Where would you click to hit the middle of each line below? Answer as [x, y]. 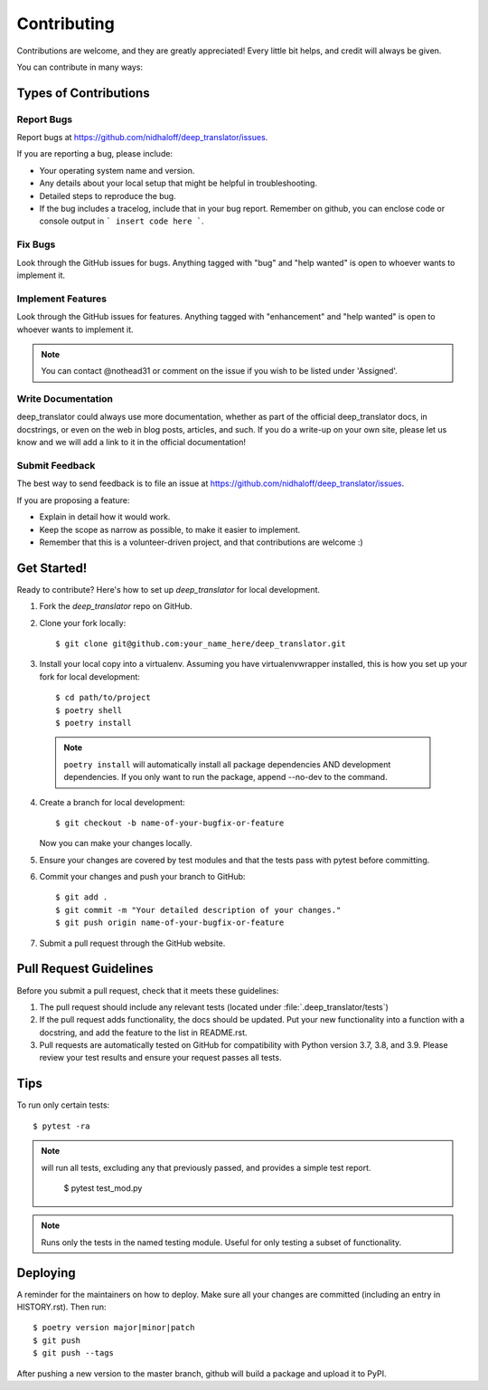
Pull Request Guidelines [85, 969]
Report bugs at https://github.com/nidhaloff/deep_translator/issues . [142, 138]
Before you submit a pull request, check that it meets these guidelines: [148, 990]
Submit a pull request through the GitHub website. [132, 943]
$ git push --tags [74, 1353]
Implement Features [62, 299]
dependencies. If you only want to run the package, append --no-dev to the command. [225, 777]
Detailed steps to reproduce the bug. [108, 195]
